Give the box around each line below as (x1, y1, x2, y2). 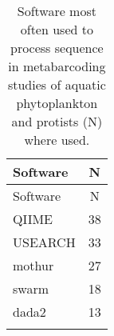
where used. (24, 130, 90, 149)
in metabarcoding (8, 57, 106, 75)
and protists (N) (11, 112, 103, 130)
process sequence (10, 38, 104, 57)
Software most (17, 2, 96, 20)
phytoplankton (16, 94, 98, 112)
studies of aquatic (7, 75, 106, 94)
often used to (20, 20, 93, 38)
